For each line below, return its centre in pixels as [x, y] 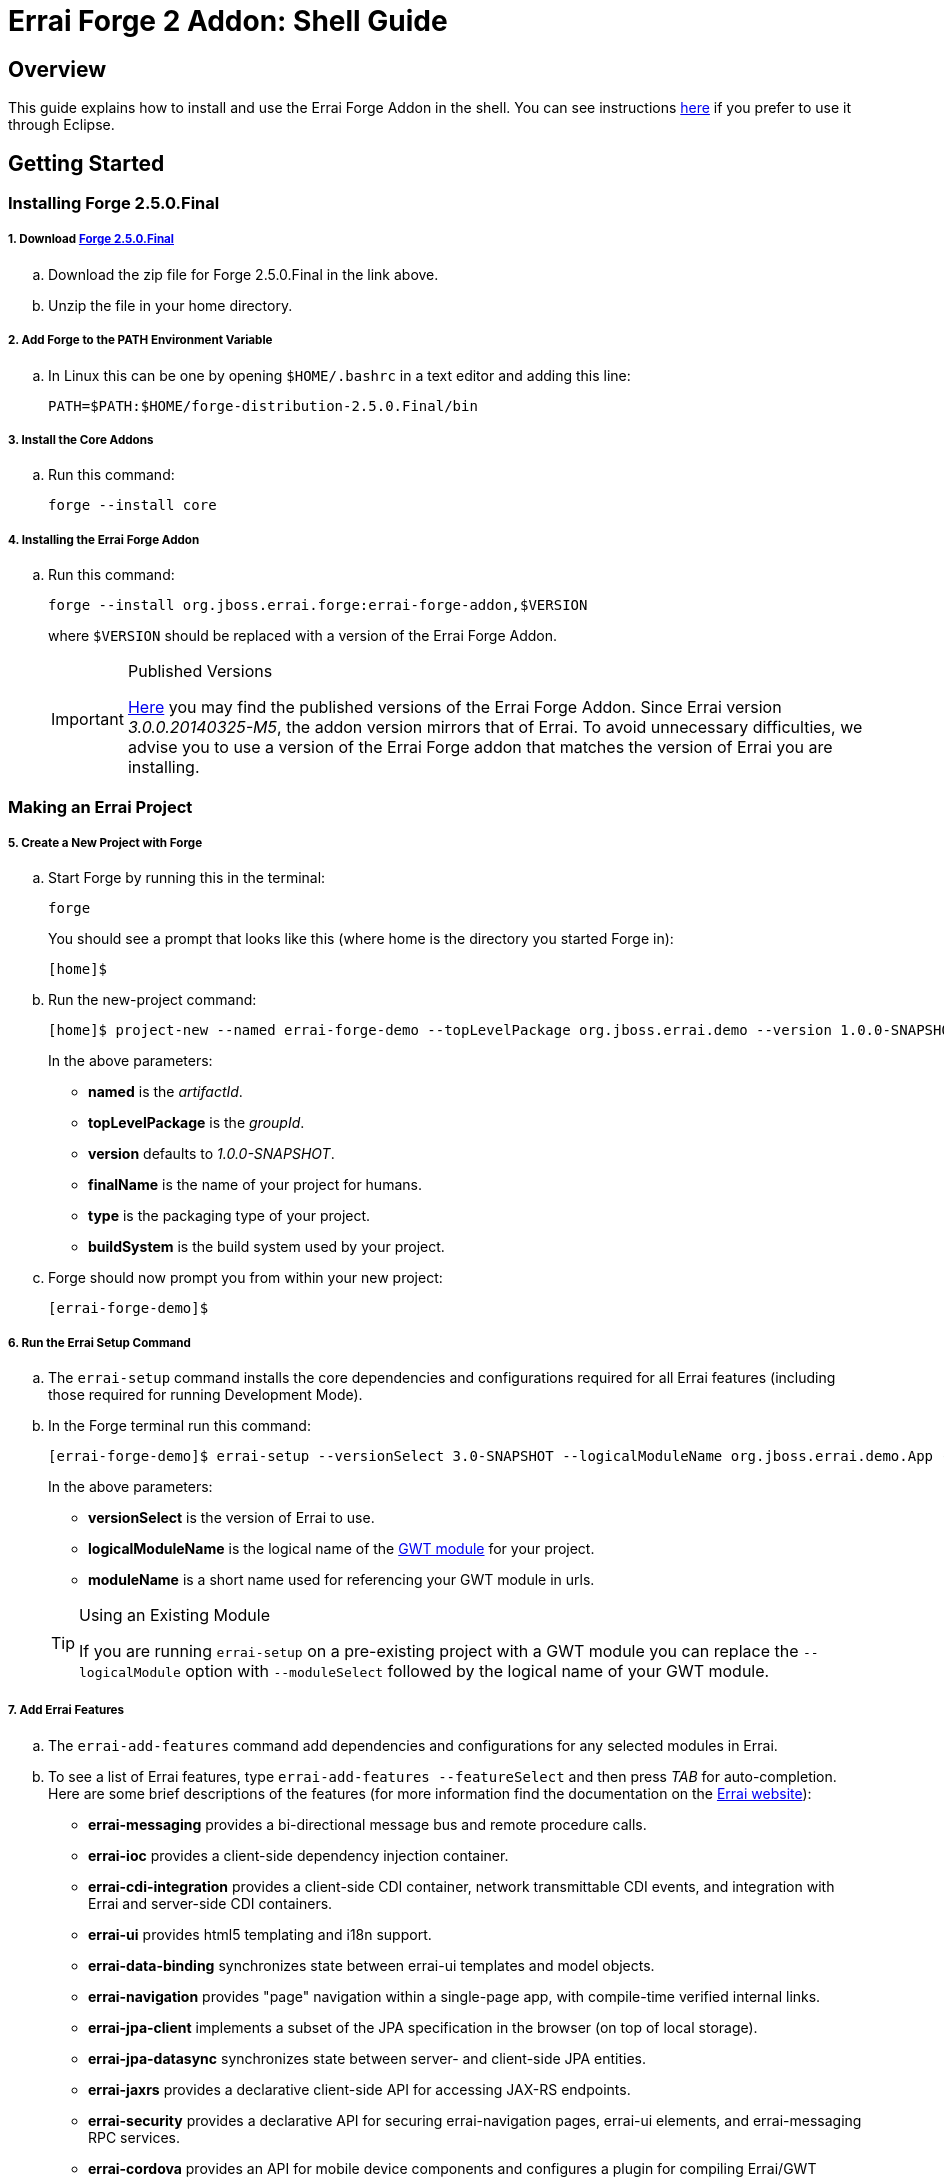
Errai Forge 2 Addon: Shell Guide [228, 21]
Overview [57, 69]
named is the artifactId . [165, 1092]
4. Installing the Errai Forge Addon [104, 539]
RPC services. [134, 2137]
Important [87, 719]
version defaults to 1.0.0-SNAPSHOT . [211, 1154]
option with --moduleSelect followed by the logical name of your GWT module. [477, 1671]
